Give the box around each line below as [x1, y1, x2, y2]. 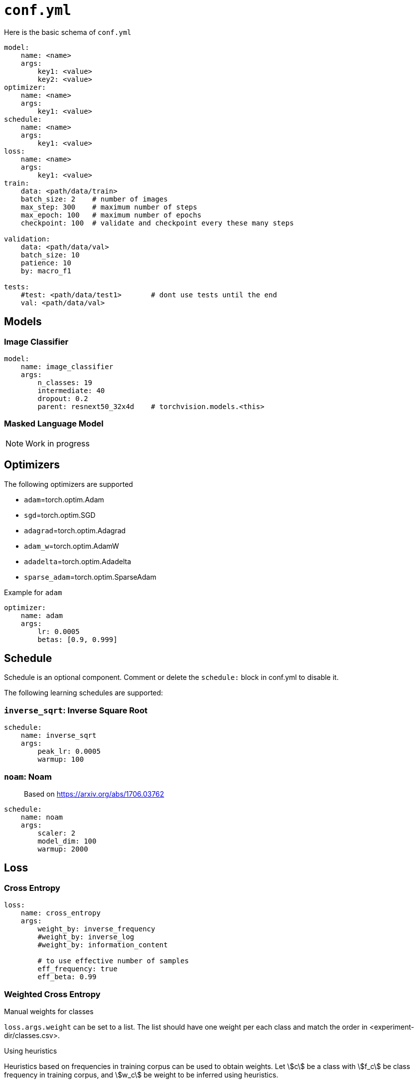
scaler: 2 [37, 829, 76, 837]
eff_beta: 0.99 [37, 973, 97, 981]
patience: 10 [20, 258, 71, 267]
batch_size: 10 [20, 250, 80, 259]
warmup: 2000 [37, 845, 88, 853]
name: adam [20, 611, 63, 620]
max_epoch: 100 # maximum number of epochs [20, 211, 202, 219]
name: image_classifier [20, 362, 114, 371]
